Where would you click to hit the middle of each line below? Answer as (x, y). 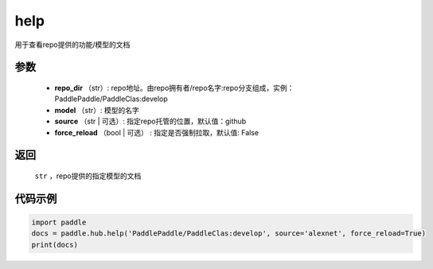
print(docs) (55, 244)
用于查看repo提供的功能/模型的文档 (72, 45)
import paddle (59, 222)
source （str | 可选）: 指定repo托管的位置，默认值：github (150, 121)
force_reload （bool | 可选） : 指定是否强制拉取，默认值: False (156, 132)
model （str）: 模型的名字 (97, 110)
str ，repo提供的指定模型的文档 (88, 176)
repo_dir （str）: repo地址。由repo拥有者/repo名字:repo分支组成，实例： (174, 88)
